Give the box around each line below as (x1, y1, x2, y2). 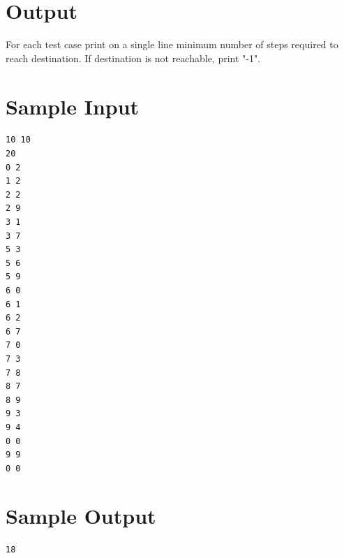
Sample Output (6, 501, 156, 530)
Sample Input (6, 91, 140, 120)
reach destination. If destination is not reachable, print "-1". (6, 50, 261, 65)
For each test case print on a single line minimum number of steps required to (6, 37, 338, 52)
